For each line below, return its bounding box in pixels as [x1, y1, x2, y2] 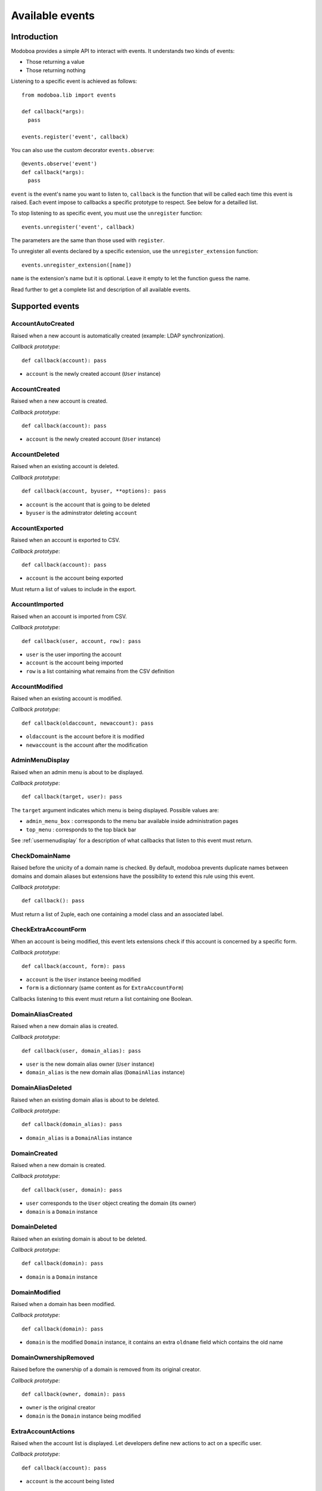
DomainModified [11, 1288, 61, 1297]
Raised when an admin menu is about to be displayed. [11, 768, 144, 775]
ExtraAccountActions [11, 1427, 75, 1436]
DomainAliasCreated [11, 1010, 73, 1018]
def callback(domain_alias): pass [21, 1121, 122, 1128]
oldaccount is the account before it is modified [26, 733, 144, 740]
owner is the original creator [26, 1404, 95, 1411]
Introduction [11, 32, 58, 42]
